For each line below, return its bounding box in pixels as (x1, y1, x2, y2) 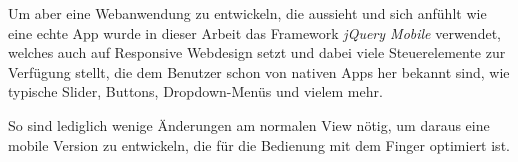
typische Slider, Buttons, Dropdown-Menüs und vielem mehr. (8, 81, 383, 102)
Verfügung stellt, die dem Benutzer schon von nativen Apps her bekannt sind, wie (8, 61, 510, 82)
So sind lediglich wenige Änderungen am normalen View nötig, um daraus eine (8, 114, 490, 135)
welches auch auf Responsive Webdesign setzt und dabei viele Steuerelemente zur (8, 42, 506, 63)
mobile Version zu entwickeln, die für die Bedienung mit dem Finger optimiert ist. (8, 134, 510, 155)
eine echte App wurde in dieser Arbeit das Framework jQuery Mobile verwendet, (8, 22, 501, 43)
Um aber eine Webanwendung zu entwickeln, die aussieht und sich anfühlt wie (8, 3, 487, 23)
